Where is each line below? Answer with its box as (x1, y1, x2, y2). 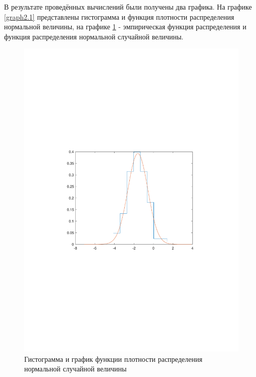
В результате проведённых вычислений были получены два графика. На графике (4, 2, 252, 12)
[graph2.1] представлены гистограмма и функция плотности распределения (4, 11, 234, 22)
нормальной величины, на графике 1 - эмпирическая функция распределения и (4, 21, 246, 32)
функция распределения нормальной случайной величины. (4, 31, 184, 41)
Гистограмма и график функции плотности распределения (24, 353, 202, 364)
